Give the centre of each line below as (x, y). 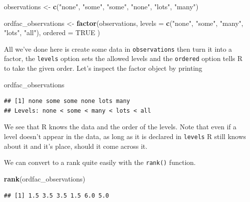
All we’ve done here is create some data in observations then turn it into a (118, 49)
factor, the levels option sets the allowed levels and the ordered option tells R (123, 58)
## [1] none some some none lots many (67, 101)
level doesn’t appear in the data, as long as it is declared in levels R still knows (125, 136)
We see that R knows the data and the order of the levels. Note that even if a (120, 127)
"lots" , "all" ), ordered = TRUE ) (52, 32)
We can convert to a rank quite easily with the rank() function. (100, 162)
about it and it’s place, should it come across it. (76, 146)
